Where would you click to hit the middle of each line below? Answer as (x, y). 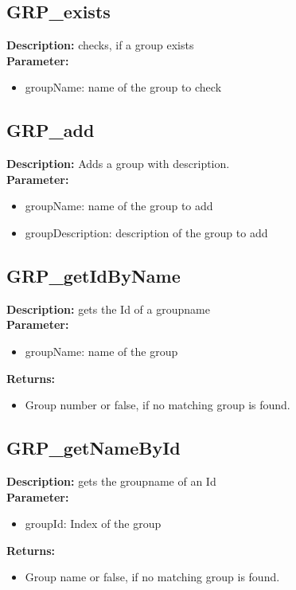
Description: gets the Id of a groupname (108, 309)
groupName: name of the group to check (123, 87)
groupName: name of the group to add (119, 206)
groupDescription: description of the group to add (146, 232)
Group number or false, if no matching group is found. (158, 405)
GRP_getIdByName (93, 275)
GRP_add (51, 130)
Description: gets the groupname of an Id (111, 481)
